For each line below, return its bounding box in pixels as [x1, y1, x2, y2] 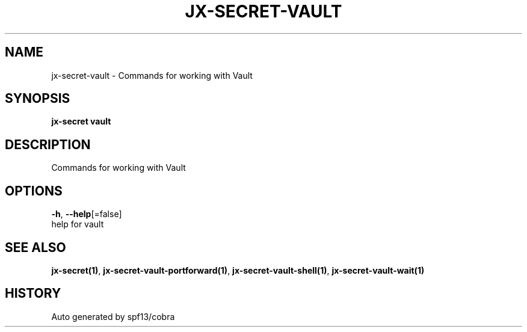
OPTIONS [5, 183, 63, 198]
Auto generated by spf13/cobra [51, 311, 175, 322]
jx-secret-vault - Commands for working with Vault [51, 70, 253, 81]
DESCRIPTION [5, 137, 91, 152]
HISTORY [5, 286, 61, 301]
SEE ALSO [5, 239, 66, 255]
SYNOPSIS [5, 91, 70, 106]
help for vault [51, 219, 104, 230]
